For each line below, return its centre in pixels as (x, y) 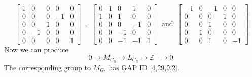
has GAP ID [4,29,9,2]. (144, 67)
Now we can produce (36, 49)
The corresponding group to (47, 67)
